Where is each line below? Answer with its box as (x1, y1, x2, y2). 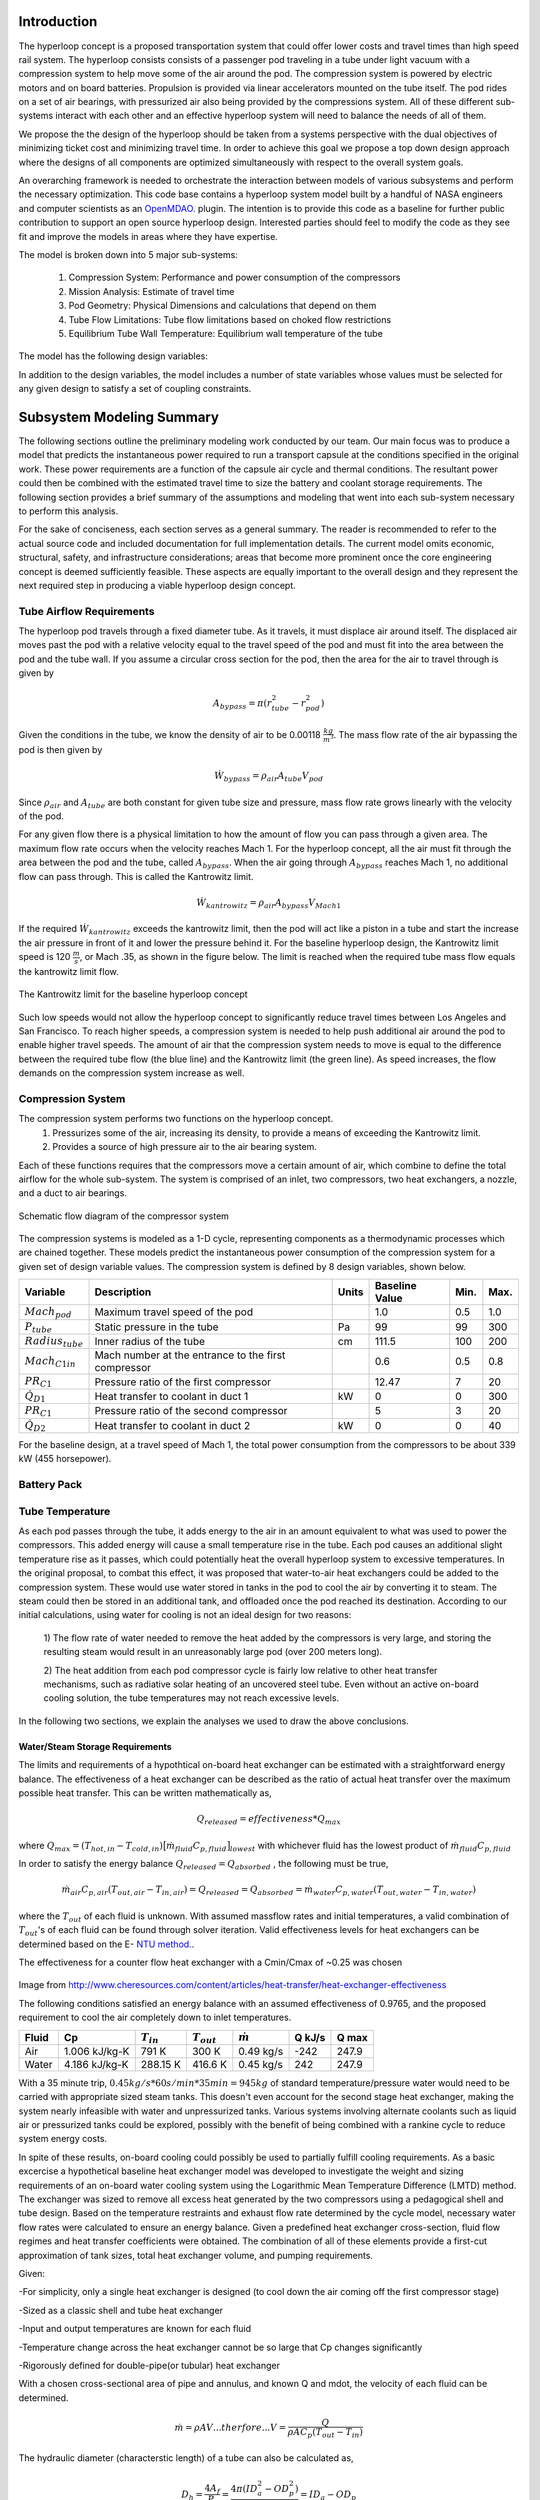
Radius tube (24, 1335, 84, 1350)
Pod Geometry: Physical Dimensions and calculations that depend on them (68, 300, 377, 312)
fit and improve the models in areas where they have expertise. (18, 230, 279, 242)
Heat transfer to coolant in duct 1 (94, 1390, 249, 1403)
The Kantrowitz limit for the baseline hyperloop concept (18, 988, 249, 1000)
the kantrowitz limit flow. (18, 965, 119, 977)
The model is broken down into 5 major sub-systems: (18, 248, 239, 260)
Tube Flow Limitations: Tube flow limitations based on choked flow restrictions (68, 313, 392, 325)
